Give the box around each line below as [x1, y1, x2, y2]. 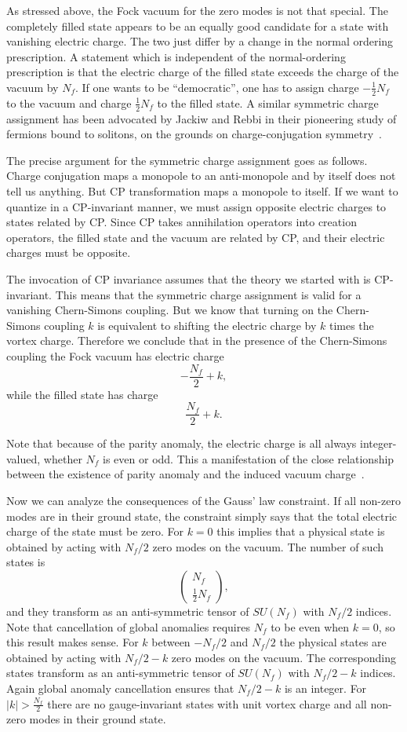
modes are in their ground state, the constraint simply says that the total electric [6, 507, 398, 524]
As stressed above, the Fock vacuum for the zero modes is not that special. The [6, 2, 388, 18]
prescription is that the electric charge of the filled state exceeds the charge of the [6, 64, 399, 80]
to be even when [271, 618, 350, 635]
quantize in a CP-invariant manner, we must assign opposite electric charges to [6, 198, 387, 214]
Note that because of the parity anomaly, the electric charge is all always [6, 435, 357, 452]
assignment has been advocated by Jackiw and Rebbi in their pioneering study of [6, 110, 397, 126]
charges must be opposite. [6, 244, 131, 261]
